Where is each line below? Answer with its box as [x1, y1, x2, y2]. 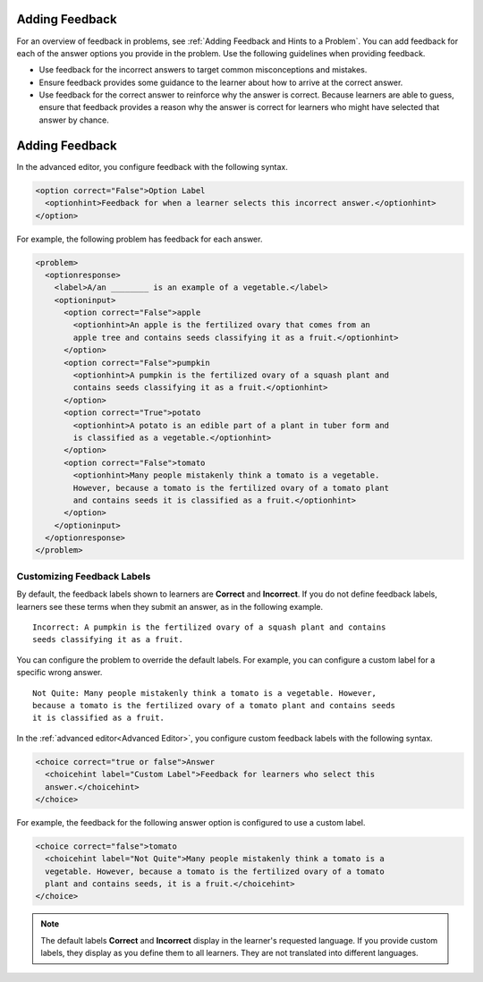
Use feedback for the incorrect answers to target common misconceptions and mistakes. [38, 64, 368, 75]
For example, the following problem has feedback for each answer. [16, 233, 263, 244]
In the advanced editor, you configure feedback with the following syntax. [16, 161, 288, 172]
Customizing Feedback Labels [16, 570, 151, 582]
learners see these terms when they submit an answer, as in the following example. [16, 601, 324, 612]
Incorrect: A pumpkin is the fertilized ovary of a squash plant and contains [32, 622, 386, 632]
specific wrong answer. [16, 667, 103, 678]
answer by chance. [38, 114, 109, 125]
